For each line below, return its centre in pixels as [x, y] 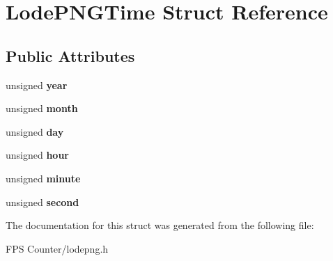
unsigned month [42, 108]
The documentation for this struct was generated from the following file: [160, 225]
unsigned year [37, 85]
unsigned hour [37, 155]
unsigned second [42, 201]
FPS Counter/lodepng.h [57, 248]
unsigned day [35, 131]
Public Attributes [70, 55]
